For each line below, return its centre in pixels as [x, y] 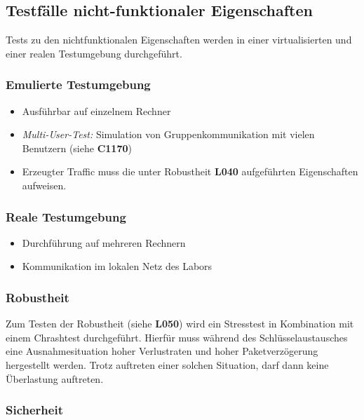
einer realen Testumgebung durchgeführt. [94, 53]
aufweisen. [44, 185]
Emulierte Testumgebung [78, 84]
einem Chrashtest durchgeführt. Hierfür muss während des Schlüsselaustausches [177, 337]
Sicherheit [34, 410]
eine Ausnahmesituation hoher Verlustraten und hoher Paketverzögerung [162, 351]
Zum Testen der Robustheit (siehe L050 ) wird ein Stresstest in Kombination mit [180, 324]
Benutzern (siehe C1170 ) [77, 148]
